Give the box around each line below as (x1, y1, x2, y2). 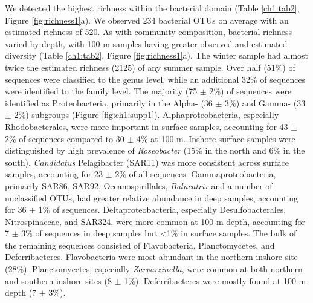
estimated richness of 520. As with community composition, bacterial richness (5, 25, 292, 38)
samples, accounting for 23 (5, 168, 103, 180)
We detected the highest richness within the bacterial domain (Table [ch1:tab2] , (5, 2, 300, 14)
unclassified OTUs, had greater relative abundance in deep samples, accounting (5, 191, 298, 204)
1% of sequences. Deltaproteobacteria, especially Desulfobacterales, (38, 203, 286, 216)
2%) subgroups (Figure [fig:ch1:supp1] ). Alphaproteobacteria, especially (14, 108, 279, 121)
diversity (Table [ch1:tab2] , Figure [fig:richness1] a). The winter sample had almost (5, 49, 309, 62)
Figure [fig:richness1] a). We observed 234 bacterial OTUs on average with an (5, 13, 289, 26)
